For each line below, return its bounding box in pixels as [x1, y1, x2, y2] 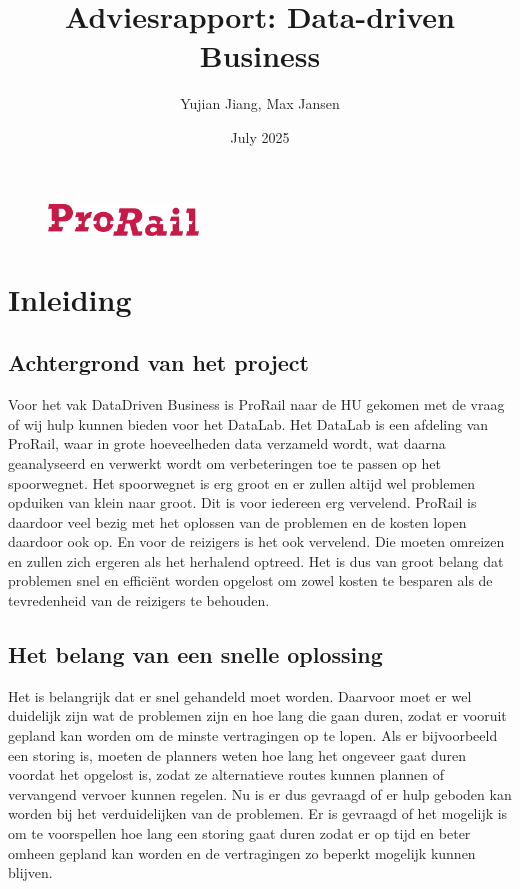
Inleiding [8, 278, 132, 319]
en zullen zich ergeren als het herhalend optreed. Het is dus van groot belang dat [8, 550, 504, 571]
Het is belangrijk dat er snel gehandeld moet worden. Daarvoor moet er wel [8, 685, 472, 706]
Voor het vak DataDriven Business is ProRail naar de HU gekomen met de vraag [8, 394, 505, 415]
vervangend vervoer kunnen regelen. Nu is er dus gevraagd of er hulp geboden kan [8, 783, 512, 804]
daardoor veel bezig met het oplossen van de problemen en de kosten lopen [8, 511, 467, 532]
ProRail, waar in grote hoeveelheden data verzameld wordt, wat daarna [8, 433, 446, 454]
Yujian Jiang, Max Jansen [180, 93, 340, 114]
